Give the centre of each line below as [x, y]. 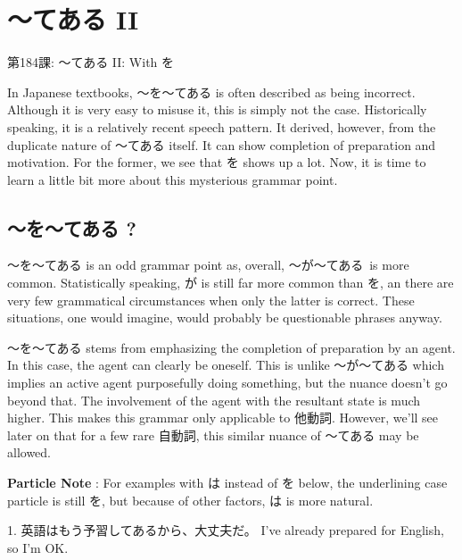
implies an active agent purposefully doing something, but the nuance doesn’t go [227, 383]
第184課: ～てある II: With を [91, 62]
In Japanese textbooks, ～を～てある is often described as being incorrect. [211, 92]
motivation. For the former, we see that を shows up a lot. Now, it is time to [217, 162]
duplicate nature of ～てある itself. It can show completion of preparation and [222, 144]
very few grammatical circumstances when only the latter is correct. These [211, 300]
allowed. [29, 452]
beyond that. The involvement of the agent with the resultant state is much [214, 400]
